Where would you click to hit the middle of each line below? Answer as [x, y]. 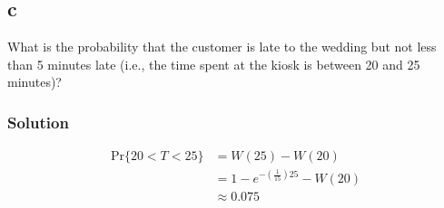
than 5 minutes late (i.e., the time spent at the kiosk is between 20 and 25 [214, 64]
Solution [38, 122]
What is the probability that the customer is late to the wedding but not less [222, 47]
